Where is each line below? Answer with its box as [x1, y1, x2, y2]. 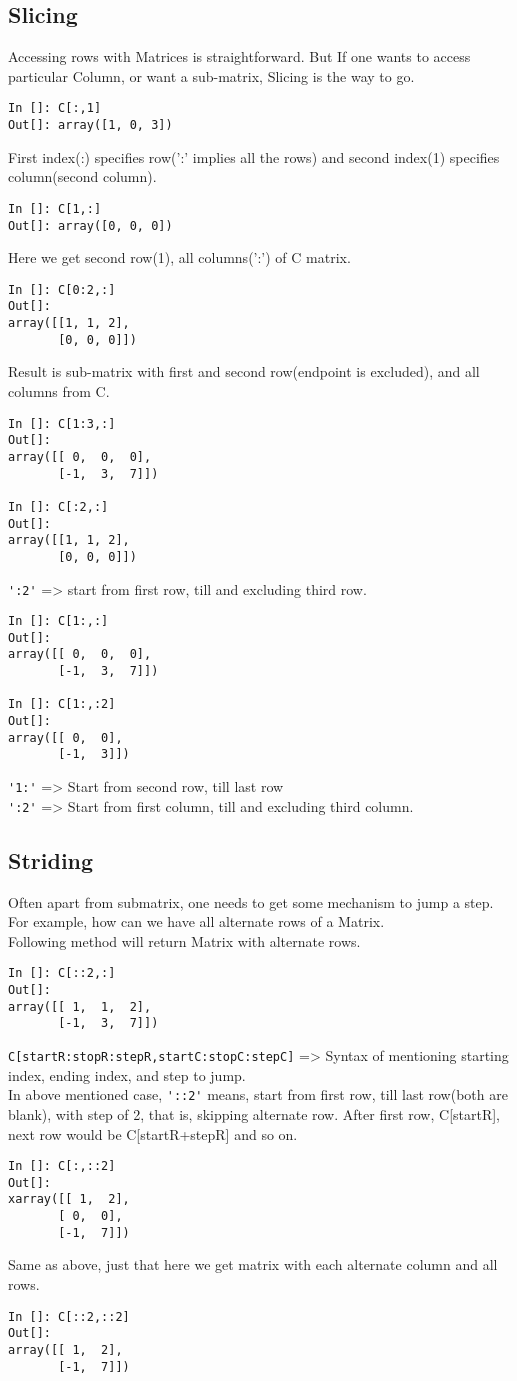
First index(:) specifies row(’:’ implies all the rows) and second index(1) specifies [8, 146, 500, 167]
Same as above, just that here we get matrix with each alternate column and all [8, 1254, 498, 1275]
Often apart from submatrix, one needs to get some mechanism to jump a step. [8, 891, 494, 912]
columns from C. [8, 381, 110, 402]
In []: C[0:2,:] [8, 282, 116, 297]
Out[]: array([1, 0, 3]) [8, 118, 173, 133]
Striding [8, 844, 94, 875]
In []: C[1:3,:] [8, 416, 116, 431]
